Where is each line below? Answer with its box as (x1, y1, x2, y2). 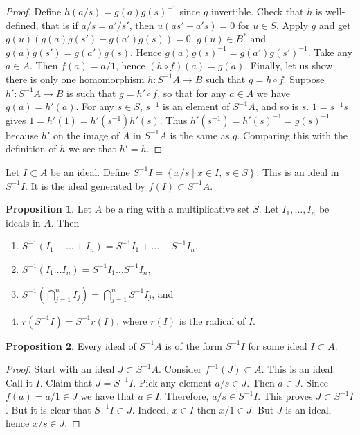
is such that (66, 85, 116, 100)
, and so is (255, 99, 298, 114)
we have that (80, 389, 135, 403)
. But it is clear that (6, 402, 91, 416)
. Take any (307, 44, 352, 59)
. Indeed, (132, 402, 170, 416)
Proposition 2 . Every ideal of (6, 338, 136, 353)
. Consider (159, 362, 202, 376)
